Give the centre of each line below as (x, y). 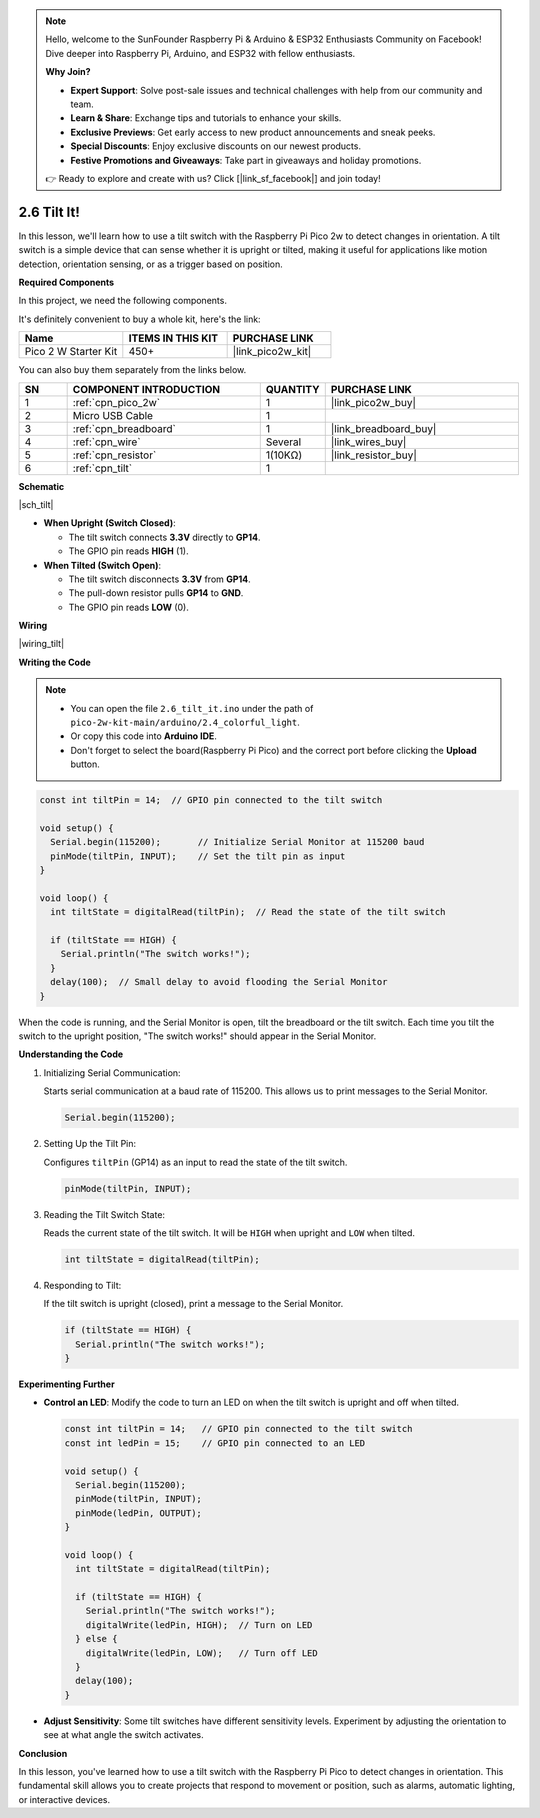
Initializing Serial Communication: (112, 1072)
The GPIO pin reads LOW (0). (128, 607)
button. (85, 764)
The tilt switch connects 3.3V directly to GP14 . (164, 537)
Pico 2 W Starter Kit (71, 352)
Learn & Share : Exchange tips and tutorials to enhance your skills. (206, 118)
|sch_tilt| (36, 504)
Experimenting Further (66, 1384)
